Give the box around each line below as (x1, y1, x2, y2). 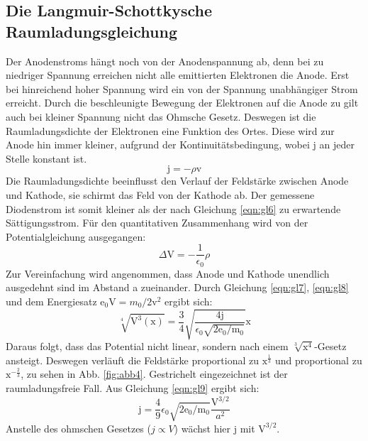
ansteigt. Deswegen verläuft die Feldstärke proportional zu (6, 352, 260, 367)
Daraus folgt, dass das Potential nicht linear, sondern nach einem (6, 339, 289, 354)
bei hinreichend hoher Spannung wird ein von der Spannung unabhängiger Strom (6, 81, 358, 96)
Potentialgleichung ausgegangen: (6, 229, 146, 244)
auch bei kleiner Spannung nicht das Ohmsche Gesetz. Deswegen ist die (6, 109, 316, 124)
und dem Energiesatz (6, 294, 97, 309)
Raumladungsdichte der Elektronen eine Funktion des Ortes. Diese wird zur (6, 123, 335, 138)
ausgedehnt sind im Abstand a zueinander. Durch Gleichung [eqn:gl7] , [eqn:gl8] (6, 280, 349, 295)
